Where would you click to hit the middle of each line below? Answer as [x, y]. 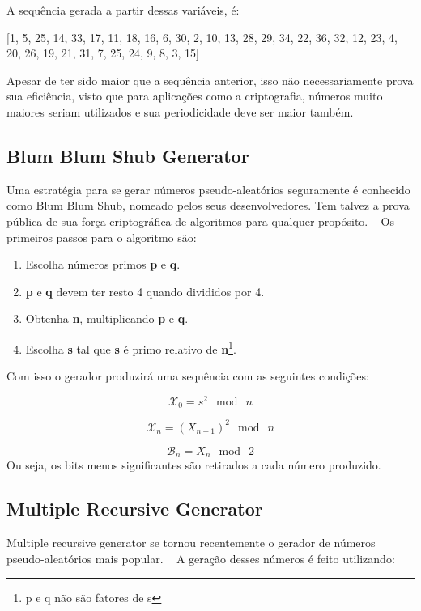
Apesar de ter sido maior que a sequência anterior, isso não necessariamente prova [210, 80]
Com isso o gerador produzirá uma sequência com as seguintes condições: [188, 376]
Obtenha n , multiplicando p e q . [107, 318]
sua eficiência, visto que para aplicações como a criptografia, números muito [195, 96]
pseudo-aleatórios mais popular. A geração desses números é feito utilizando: [201, 558]
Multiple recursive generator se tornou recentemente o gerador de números [191, 543]
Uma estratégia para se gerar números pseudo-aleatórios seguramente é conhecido [208, 189]
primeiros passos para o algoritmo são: [102, 237]
